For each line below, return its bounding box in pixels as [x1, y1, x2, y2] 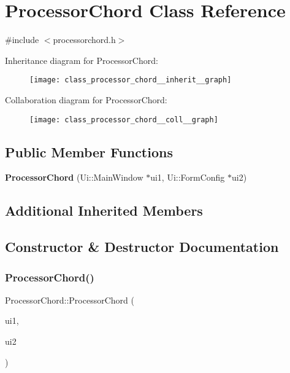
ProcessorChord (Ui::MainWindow [5, 171, 143, 184]
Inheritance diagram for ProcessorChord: [5, 53, 158, 66]
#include [5, 33, 39, 46]
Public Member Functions [5, 142, 173, 161]
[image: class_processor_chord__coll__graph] [29, 115, 218, 124]
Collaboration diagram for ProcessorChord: [5, 93, 167, 106]
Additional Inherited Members [5, 201, 203, 220]
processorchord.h [53, 33, 116, 46]
